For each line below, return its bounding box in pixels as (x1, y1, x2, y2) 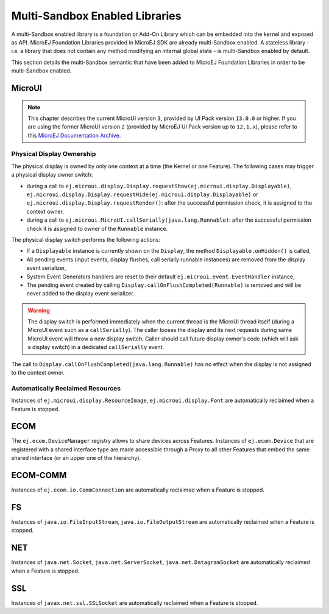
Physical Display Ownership (11, 150, 96, 158)
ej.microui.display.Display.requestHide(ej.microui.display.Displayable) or (26, 191, 258, 198)
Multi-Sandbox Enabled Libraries (11, 9, 182, 23)
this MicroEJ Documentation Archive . (27, 132, 121, 139)
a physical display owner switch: (11, 171, 93, 178)
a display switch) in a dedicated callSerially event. (27, 344, 164, 351)
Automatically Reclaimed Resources (11, 384, 121, 392)
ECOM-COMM (11, 470, 67, 481)
